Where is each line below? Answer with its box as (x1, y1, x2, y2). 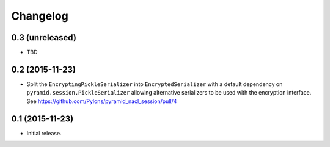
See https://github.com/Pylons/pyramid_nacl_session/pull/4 (26, 98, 177, 105)
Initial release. (26, 129, 62, 137)
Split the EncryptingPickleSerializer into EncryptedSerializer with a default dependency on (26, 80, 283, 88)
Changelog (11, 9, 68, 23)
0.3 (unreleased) (11, 32, 76, 43)
